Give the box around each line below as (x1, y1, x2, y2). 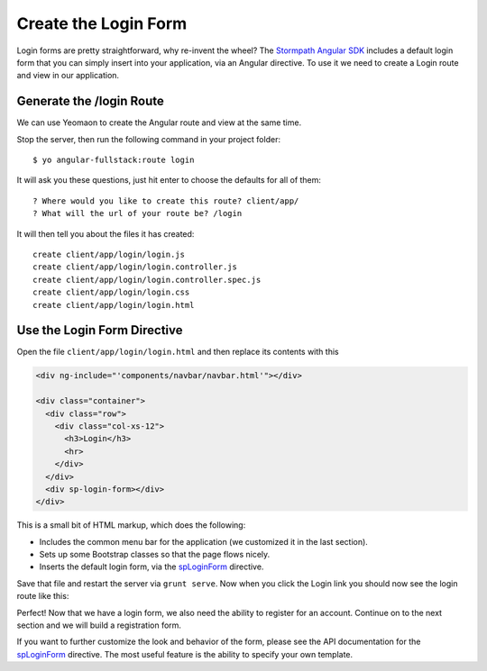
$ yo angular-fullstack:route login (32, 155, 195, 166)
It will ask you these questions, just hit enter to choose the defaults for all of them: (16, 175, 322, 186)
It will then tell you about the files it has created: (16, 228, 195, 239)
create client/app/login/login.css (32, 287, 190, 297)
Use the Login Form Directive (16, 322, 183, 338)
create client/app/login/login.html (32, 300, 195, 310)
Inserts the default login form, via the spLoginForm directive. (39, 561, 264, 572)
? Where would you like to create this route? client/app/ (32, 195, 299, 206)
